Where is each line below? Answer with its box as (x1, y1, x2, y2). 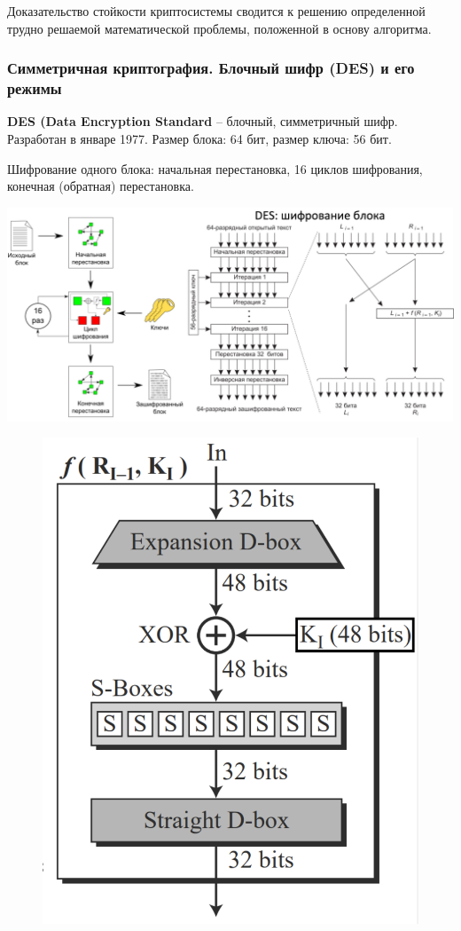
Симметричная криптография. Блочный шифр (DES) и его (7, 57, 415, 79)
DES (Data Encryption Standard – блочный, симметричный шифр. (7, 112, 398, 130)
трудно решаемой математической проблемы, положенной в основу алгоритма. (7, 19, 432, 37)
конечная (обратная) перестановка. (7, 177, 194, 195)
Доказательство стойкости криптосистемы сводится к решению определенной (7, 2, 426, 20)
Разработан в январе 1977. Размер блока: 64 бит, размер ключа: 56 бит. (7, 129, 392, 147)
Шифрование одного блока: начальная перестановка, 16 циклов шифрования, (7, 159, 423, 178)
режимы (7, 77, 62, 99)
